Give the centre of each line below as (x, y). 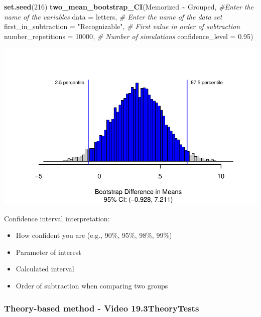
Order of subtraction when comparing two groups (92, 286)
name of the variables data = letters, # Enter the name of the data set (113, 16)
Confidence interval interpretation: (57, 218)
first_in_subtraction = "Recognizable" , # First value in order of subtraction (122, 26)
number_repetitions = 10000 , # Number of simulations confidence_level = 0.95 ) (129, 36)
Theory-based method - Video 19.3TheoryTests (102, 308)
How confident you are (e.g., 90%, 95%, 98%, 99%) (94, 235)
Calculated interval (45, 269)
